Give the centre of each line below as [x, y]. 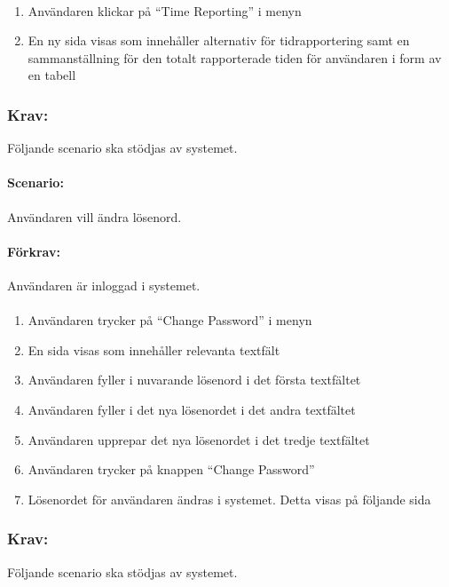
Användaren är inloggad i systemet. [104, 285]
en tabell [52, 75]
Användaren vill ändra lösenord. [95, 216]
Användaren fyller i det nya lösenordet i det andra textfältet [192, 409]
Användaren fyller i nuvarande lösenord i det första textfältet [194, 380]
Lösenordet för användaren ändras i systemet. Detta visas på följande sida [229, 499]
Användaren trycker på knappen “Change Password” [171, 469]
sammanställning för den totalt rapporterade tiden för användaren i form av [235, 57]
